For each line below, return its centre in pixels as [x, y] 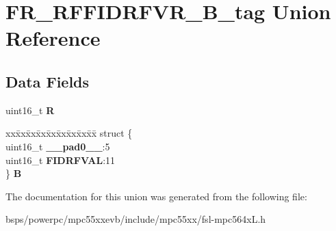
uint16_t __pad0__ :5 [58, 146]
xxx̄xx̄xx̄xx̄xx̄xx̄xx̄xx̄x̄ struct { [69, 133]
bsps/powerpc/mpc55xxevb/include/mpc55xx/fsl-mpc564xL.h [136, 219]
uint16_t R [30, 110]
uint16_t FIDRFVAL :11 [61, 160]
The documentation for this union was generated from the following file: [156, 196]
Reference [53, 38]
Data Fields [48, 81]
